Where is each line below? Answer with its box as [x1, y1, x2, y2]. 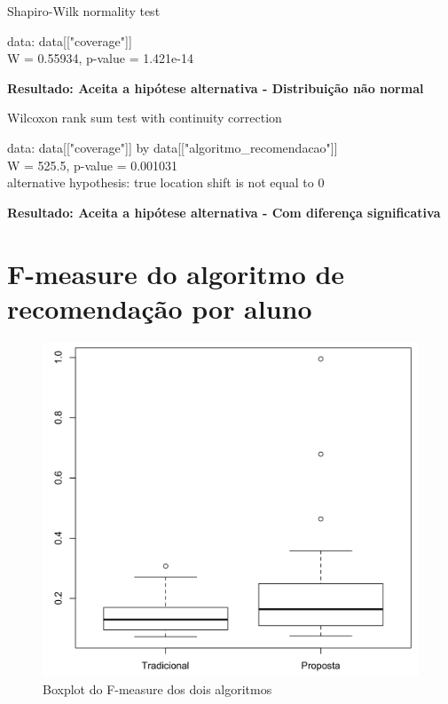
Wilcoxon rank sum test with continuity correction [7, 108, 282, 127]
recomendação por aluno [7, 289, 312, 326]
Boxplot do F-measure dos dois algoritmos [43, 679, 272, 698]
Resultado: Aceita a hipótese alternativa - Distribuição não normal [7, 78, 424, 97]
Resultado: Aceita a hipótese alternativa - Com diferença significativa [7, 202, 441, 221]
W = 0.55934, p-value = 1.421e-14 [7, 49, 193, 67]
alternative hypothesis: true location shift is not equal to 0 [7, 173, 325, 192]
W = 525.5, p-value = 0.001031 [7, 155, 178, 174]
